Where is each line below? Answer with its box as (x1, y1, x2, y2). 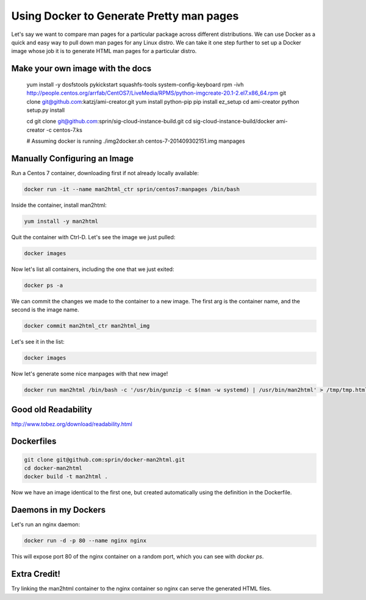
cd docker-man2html (24, 464, 82, 472)
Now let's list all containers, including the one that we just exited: (11, 266, 174, 273)
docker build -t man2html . (24, 473, 108, 480)
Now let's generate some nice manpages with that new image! (11, 370, 168, 378)
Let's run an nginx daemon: (11, 521, 81, 528)
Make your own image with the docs (11, 63, 152, 74)
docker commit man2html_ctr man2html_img (24, 322, 150, 330)
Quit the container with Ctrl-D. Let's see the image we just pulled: (11, 233, 176, 240)
